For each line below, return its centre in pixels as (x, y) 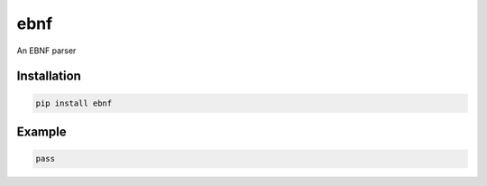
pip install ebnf (74, 103)
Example (41, 131)
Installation (49, 76)
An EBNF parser (46, 51)
